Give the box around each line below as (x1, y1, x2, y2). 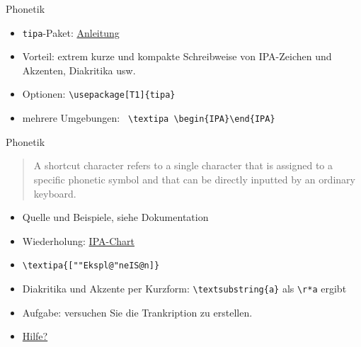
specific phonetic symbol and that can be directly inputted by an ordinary (33, 171, 355, 186)
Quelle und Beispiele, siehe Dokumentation (22, 210, 209, 224)
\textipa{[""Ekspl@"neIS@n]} (22, 261, 160, 271)
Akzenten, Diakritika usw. (22, 62, 136, 77)
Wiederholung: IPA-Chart (22, 233, 135, 248)
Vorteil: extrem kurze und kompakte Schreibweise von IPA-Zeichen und (22, 49, 332, 64)
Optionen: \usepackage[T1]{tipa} (22, 86, 176, 101)
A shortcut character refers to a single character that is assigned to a (33, 158, 333, 173)
